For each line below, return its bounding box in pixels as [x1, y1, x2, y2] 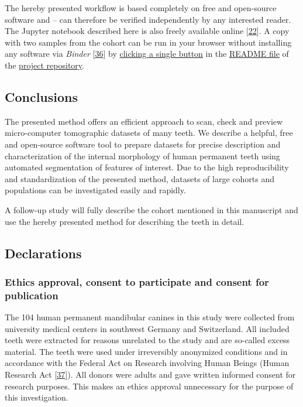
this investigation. [5, 391, 68, 403]
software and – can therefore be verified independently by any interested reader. [5, 13, 291, 25]
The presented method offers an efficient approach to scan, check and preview [5, 115, 283, 127]
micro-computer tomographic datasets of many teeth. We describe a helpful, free [5, 126, 293, 139]
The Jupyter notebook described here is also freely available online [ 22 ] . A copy [5, 25, 290, 37]
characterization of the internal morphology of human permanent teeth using [5, 149, 280, 162]
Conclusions [5, 87, 78, 105]
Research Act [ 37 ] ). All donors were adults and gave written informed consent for [5, 368, 296, 380]
